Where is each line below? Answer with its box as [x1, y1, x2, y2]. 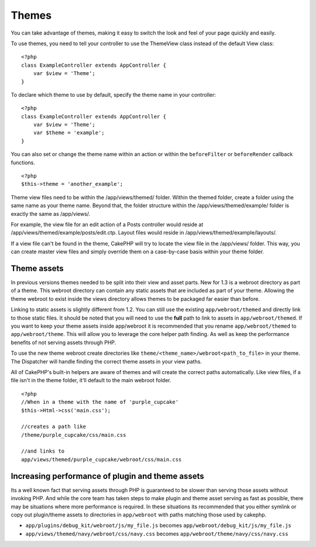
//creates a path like [21, 423, 87, 430]
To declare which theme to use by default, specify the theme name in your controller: [11, 91, 217, 98]
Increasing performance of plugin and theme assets [11, 471, 204, 481]
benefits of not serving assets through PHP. [11, 339, 116, 346]
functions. [11, 159, 35, 166]
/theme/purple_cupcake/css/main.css [21, 432, 126, 438]
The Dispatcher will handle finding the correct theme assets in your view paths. [11, 358, 202, 365]
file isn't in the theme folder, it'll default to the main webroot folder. [11, 377, 171, 384]
